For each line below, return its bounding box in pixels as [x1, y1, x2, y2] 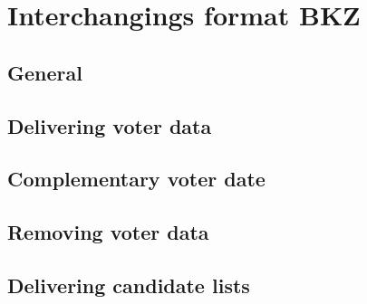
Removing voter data [7, 218, 209, 246]
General [7, 58, 82, 86]
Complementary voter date [7, 165, 266, 193]
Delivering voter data [7, 111, 212, 139]
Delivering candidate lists [7, 271, 250, 299]
